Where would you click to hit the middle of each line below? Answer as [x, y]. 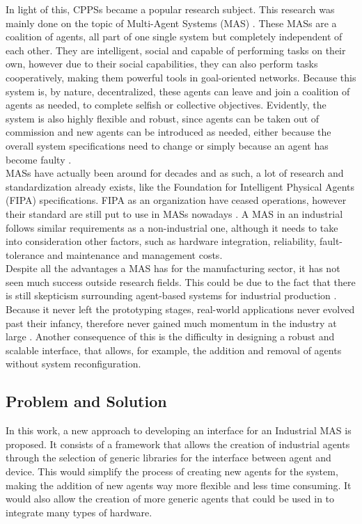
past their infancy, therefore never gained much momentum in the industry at [171, 323]
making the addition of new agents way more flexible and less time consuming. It [179, 485]
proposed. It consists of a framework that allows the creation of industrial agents [178, 444]
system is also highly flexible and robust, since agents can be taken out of [163, 118]
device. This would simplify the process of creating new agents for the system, [172, 471]
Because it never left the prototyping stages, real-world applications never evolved [180, 309]
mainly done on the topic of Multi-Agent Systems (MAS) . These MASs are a [171, 23]
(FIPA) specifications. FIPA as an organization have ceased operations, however [176, 200]
